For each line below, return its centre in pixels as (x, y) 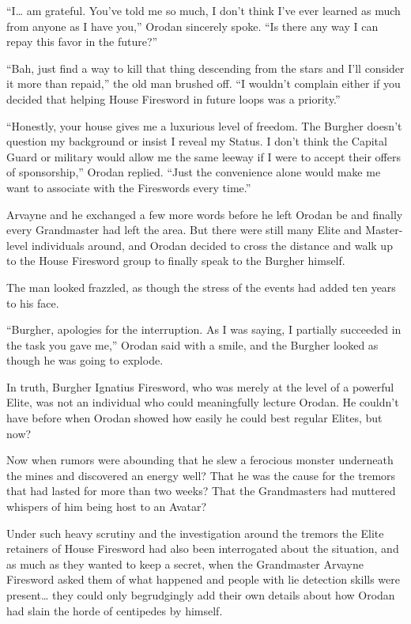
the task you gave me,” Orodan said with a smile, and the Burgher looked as (192, 344)
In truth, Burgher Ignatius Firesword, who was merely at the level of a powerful (200, 386)
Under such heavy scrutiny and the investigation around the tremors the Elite (195, 533)
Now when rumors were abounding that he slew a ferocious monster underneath (200, 460)
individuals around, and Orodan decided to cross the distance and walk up (212, 245)
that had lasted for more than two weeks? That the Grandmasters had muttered (201, 491)
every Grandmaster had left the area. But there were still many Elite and (184, 230)
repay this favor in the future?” (82, 42)
